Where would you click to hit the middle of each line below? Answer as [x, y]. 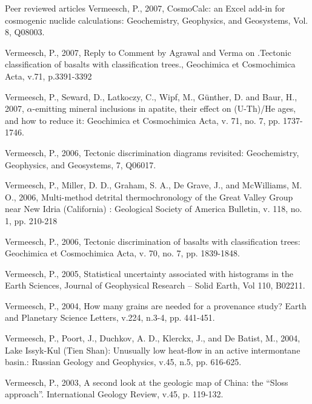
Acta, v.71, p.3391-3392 [48, 76]
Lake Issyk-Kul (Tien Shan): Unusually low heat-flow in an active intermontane [153, 350]
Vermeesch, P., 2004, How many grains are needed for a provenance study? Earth [156, 305]
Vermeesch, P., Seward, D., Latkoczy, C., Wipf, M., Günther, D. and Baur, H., [151, 96]
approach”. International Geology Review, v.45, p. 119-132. [114, 394]
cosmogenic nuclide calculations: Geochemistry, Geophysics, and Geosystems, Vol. [157, 20]
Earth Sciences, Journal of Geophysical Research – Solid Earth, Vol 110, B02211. [155, 285]
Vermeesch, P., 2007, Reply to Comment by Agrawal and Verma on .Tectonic [148, 52]
